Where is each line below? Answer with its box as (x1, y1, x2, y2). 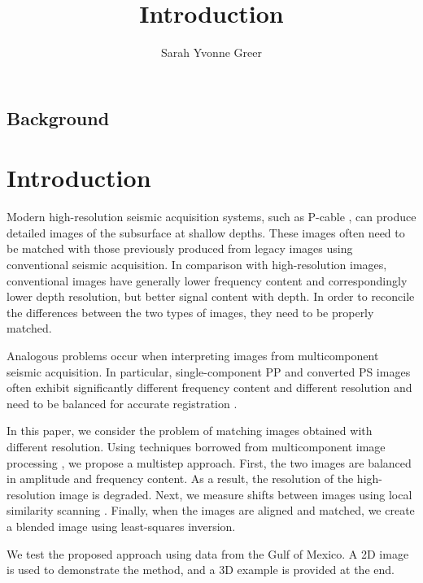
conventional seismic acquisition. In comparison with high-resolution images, (7, 256, 387, 273)
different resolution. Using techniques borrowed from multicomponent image (7, 437, 386, 455)
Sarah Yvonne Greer (161, 44, 262, 61)
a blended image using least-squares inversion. (7, 517, 236, 534)
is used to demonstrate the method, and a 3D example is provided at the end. (7, 561, 395, 578)
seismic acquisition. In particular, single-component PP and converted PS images (7, 363, 411, 380)
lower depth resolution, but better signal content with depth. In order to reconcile (7, 288, 415, 305)
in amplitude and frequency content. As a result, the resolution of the (7, 470, 354, 487)
